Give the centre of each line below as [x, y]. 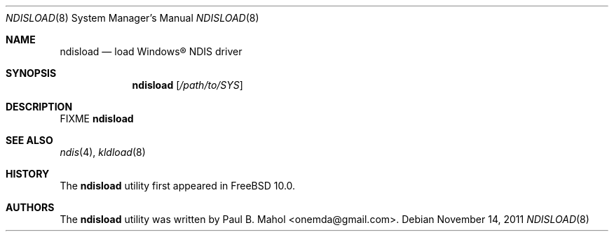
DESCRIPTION [39, 107]
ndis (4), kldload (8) [103, 152]
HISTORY [28, 174]
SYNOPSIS [31, 73]
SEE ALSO [29, 140]
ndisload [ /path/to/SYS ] [187, 85]
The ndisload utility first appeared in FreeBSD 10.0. [178, 186]
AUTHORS [30, 207]
